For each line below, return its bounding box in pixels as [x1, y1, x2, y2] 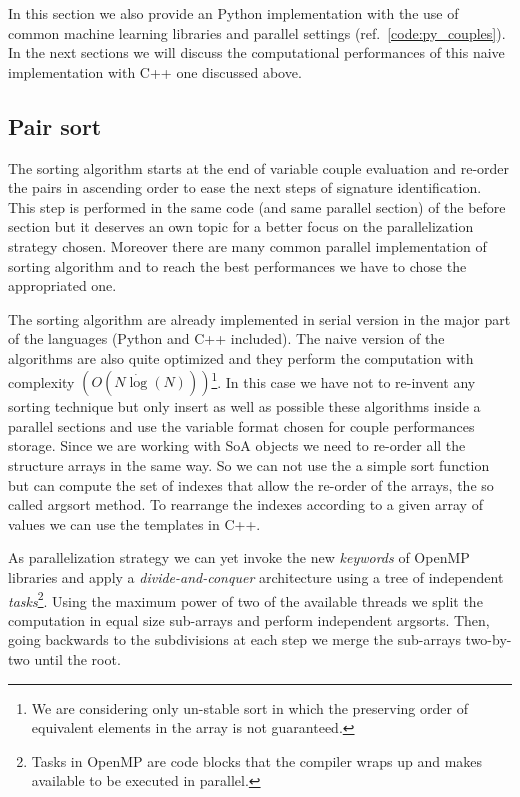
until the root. [34, 648, 121, 669]
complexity [8, 371, 75, 392]
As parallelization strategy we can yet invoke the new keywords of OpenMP [8, 547, 470, 568]
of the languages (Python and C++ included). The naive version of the [8, 328, 445, 349]
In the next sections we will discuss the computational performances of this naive [8, 42, 505, 63]
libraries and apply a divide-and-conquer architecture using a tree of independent [8, 566, 504, 587]
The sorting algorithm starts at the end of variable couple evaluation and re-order [8, 157, 510, 178]
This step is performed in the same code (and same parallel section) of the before [8, 196, 506, 217]
